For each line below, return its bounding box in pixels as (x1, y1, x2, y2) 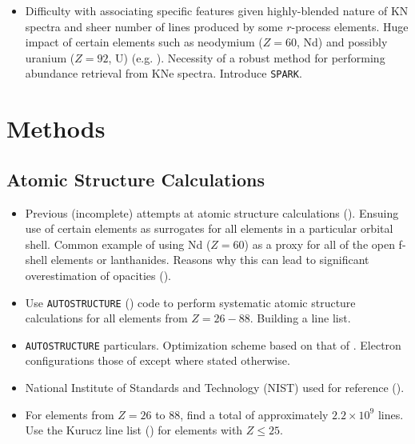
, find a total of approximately (180, 406, 329, 422)
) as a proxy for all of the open (244, 235, 395, 252)
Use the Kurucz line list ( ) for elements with (25, 422, 243, 438)
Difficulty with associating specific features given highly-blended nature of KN (25, 2, 409, 18)
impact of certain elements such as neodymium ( (25, 34, 263, 50)
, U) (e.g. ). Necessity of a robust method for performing (108, 49, 385, 66)
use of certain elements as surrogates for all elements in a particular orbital (25, 220, 393, 237)
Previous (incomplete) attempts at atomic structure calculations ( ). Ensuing (25, 204, 399, 221)
